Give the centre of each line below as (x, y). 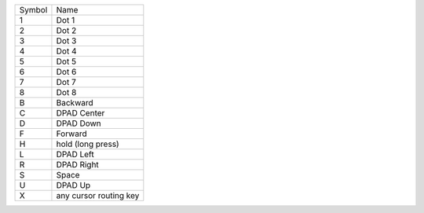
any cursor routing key (98, 195)
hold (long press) (88, 144)
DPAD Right (78, 165)
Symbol (33, 10)
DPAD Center (80, 113)
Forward (71, 134)
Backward (75, 103)
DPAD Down (79, 123)
